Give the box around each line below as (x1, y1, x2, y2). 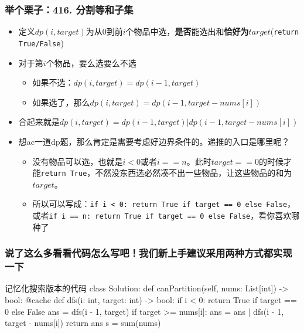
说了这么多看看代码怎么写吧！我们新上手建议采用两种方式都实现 (5, 246, 292, 260)
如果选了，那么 (32, 96, 90, 108)
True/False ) (18, 36, 64, 49)
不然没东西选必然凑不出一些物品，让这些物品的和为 (95, 167, 292, 179)
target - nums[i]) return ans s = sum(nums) (5, 317, 161, 329)
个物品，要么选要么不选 (46, 56, 136, 69)
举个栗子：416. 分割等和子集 (5, 2, 134, 16)
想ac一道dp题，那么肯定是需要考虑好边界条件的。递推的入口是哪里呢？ (18, 135, 290, 147)
